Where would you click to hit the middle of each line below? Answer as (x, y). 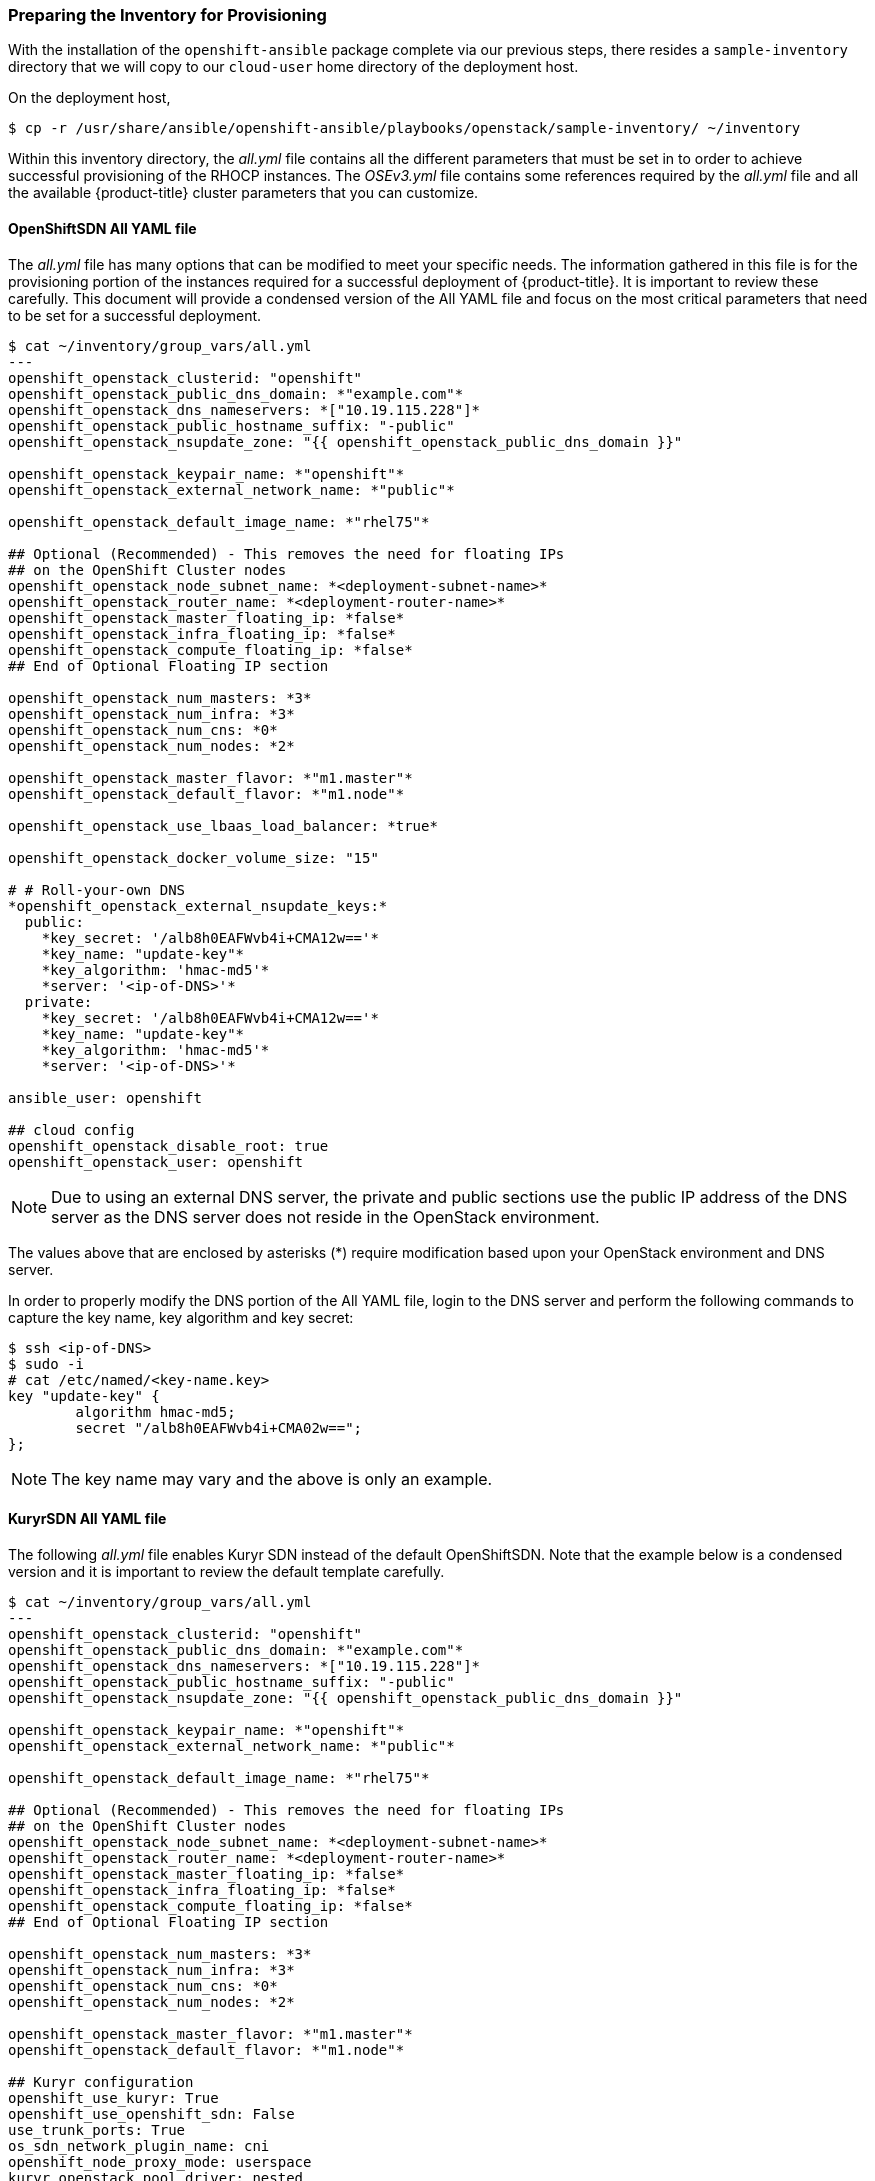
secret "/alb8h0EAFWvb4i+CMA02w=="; (219, 1427)
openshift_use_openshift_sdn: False (151, 2113)
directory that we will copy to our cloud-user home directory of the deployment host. (293, 67)
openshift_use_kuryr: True (113, 2097)
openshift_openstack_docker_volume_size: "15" (193, 857)
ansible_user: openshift (105, 1097)
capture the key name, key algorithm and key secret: (181, 1317)
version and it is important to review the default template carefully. (226, 1571)
